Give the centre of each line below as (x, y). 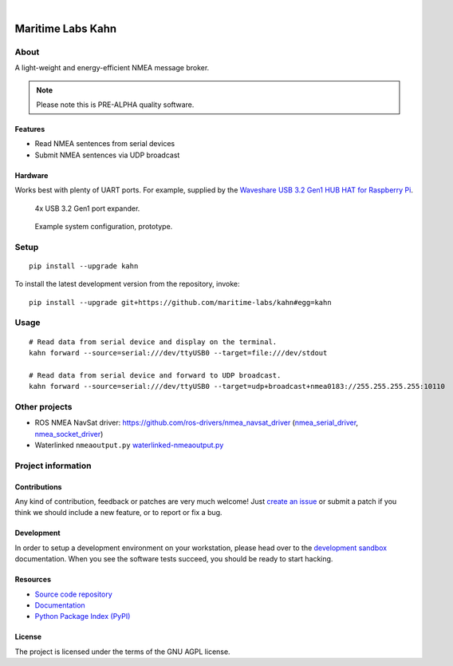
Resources (33, 580)
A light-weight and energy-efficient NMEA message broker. (112, 68)
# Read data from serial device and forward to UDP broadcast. (155, 375)
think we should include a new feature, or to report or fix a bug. (118, 513)
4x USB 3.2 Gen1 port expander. (87, 208)
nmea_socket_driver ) (69, 434)
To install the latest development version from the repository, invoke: (127, 284)
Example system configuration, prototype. (104, 226)
